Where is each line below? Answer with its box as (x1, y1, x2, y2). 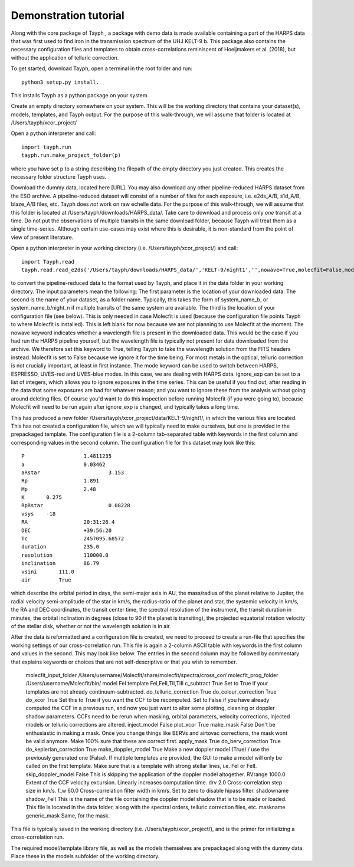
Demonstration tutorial (11, 9, 125, 22)
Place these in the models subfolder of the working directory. (11, 853, 160, 860)
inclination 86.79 (21, 560, 100, 567)
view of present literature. (11, 234, 74, 241)
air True (21, 576, 71, 583)
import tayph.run (21, 143, 71, 150)
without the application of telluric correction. (11, 54, 119, 61)
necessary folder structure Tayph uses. (11, 173, 107, 180)
